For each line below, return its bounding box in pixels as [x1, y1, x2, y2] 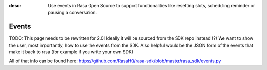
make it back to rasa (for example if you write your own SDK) [9, 49, 133, 55]
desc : [9, 3, 21, 8]
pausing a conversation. [48, 10, 97, 16]
